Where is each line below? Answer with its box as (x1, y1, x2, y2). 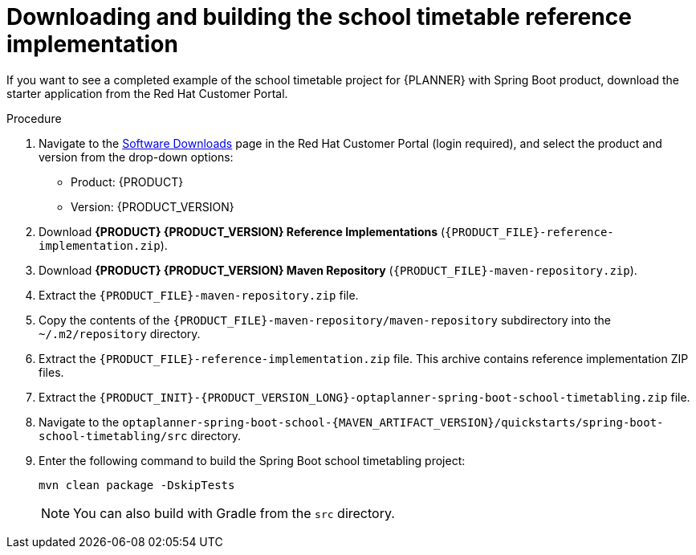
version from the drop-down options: (39, 149, 234, 164)
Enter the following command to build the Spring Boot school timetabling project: (39, 453, 466, 467)
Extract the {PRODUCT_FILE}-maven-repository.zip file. (39, 288, 359, 302)
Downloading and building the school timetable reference (6, 3, 632, 31)
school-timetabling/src (39, 429, 188, 443)
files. (39, 365, 64, 379)
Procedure (6, 111, 62, 125)
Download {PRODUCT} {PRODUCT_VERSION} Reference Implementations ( (39, 224, 446, 239)
